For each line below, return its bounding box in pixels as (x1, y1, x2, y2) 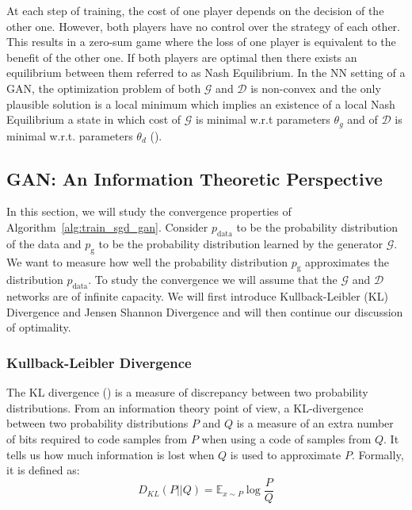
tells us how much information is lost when (6, 446, 215, 462)
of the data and (6, 235, 82, 251)
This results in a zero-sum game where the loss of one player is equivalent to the (6, 33, 396, 50)
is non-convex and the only (250, 79, 381, 96)
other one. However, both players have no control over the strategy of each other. (6, 17, 400, 34)
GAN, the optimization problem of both (6, 79, 201, 96)
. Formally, (351, 446, 404, 462)
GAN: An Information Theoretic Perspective (6, 166, 383, 190)
